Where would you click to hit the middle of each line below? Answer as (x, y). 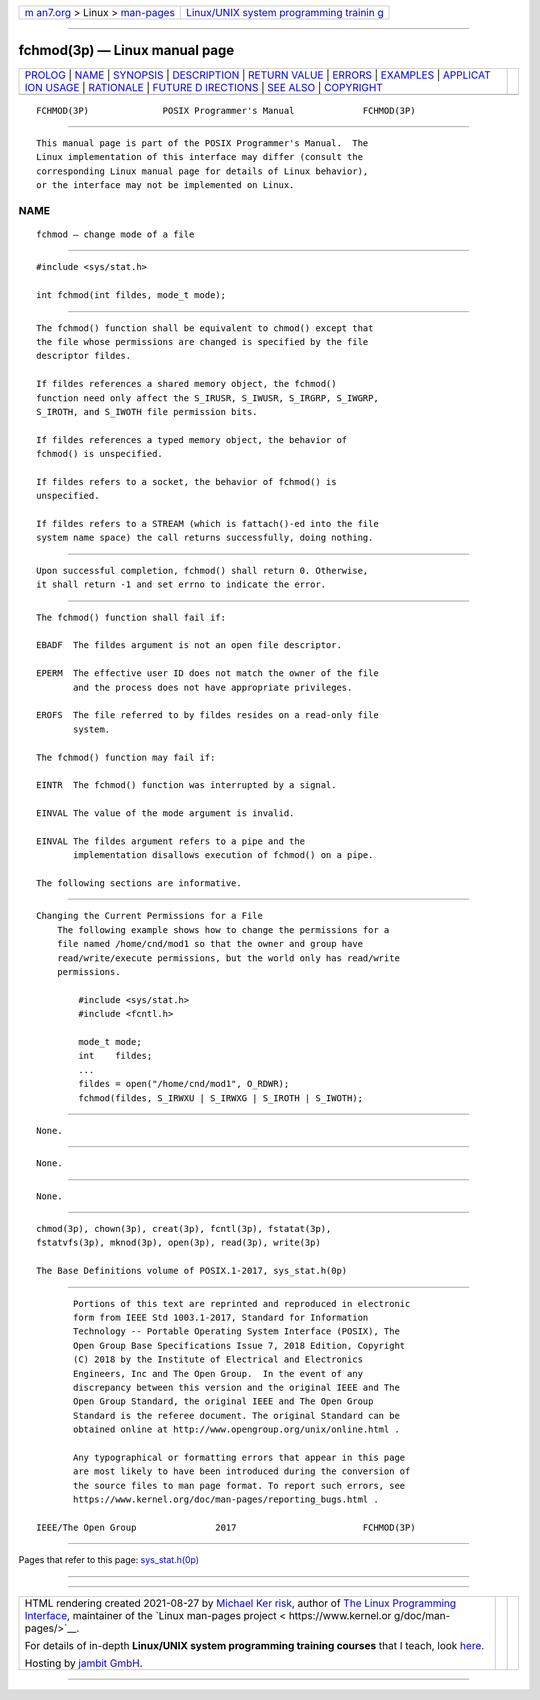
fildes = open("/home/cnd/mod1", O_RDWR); (184, 1084)
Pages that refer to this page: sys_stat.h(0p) (109, 1560)
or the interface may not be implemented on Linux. (165, 185)
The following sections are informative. (139, 883)
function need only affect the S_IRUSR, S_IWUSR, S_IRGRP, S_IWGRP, (207, 398)
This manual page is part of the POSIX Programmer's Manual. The (202, 143)
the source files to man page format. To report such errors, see (239, 1485)
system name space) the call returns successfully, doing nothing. (205, 538)
